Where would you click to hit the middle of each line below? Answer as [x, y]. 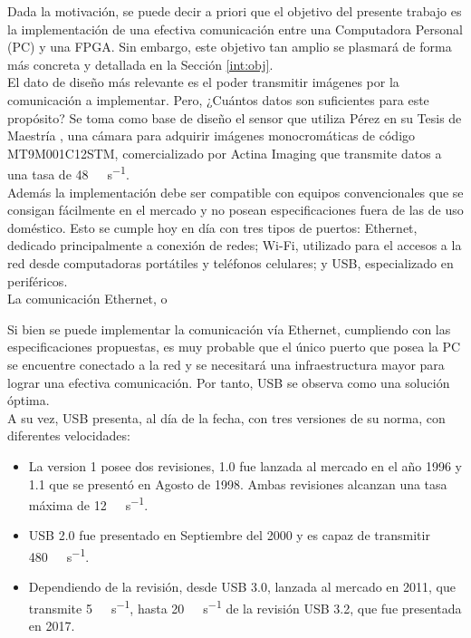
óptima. [29, 400]
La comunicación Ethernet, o [87, 299]
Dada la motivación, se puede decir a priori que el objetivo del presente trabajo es [235, 11]
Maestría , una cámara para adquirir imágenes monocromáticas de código [211, 135]
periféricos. [38, 280]
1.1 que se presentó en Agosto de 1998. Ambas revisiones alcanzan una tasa [238, 483]
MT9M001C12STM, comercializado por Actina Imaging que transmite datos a [225, 153]
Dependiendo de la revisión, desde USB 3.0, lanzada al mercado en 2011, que [242, 587]
